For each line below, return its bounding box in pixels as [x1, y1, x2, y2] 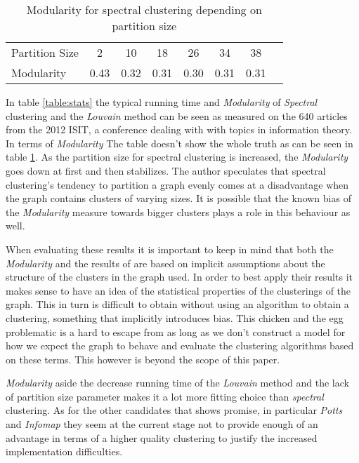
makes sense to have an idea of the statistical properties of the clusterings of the [6, 283, 351, 297]
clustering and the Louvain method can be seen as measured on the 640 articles [6, 108, 348, 123]
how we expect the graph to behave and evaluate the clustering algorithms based [6, 338, 354, 353]
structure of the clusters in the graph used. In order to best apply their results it [6, 269, 353, 284]
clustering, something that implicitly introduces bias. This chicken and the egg [6, 310, 344, 325]
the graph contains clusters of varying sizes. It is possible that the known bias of [6, 191, 351, 206]
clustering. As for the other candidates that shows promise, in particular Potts [6, 403, 343, 417]
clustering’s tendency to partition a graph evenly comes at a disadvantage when [6, 177, 349, 192]
